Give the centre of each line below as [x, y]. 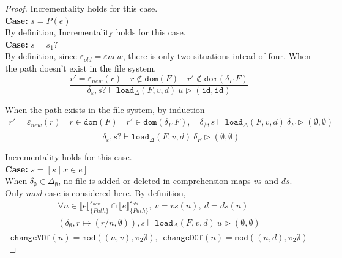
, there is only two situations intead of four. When [217, 56]
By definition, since [41, 56]
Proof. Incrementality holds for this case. [81, 8]
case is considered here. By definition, [115, 192]
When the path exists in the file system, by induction [105, 109]
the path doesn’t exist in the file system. [81, 68]
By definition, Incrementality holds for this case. [95, 32]
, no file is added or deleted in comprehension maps [154, 181]
